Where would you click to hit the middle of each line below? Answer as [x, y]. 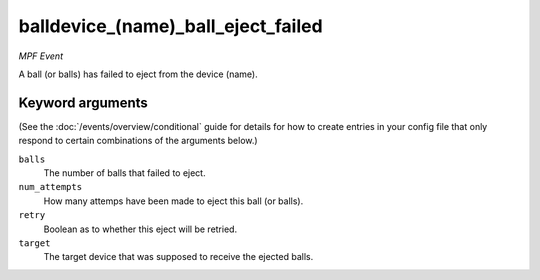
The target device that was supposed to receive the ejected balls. [178, 257]
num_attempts [50, 187]
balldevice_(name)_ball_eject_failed [171, 26]
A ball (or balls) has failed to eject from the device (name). [138, 74]
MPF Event [41, 56]
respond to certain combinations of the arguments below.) [138, 141]
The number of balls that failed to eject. [124, 173]
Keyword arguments [83, 102]
